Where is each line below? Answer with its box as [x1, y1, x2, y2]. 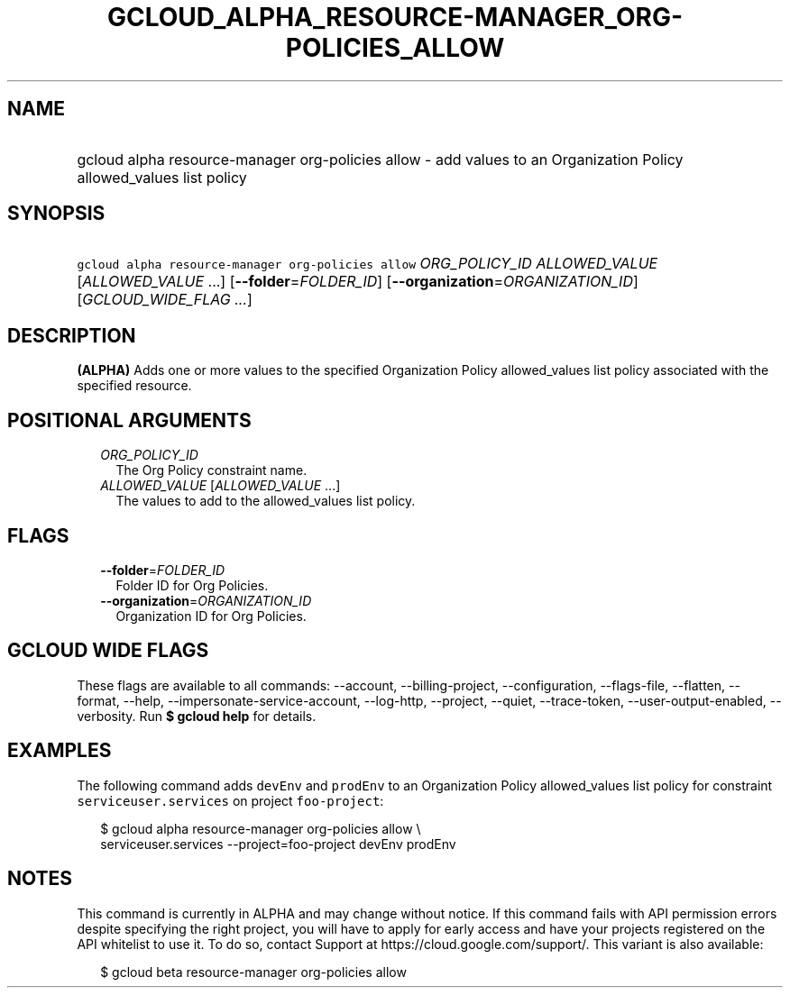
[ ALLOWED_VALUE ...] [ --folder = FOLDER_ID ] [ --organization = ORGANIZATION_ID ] [77, 272, 638, 291]
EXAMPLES [7, 739, 112, 762]
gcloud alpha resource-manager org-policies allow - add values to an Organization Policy [77, 150, 684, 169]
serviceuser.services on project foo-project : [77, 792, 384, 808]
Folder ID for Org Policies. [115, 577, 269, 593]
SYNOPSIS [7, 202, 106, 225]
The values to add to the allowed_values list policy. [115, 493, 416, 509]
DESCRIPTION [7, 324, 136, 347]
